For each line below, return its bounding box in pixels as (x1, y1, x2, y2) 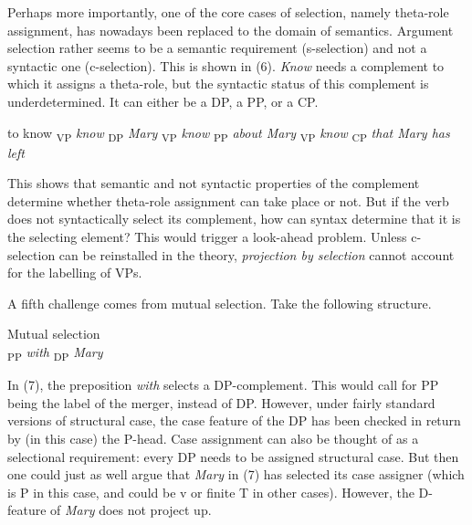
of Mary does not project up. (50, 500, 212, 520)
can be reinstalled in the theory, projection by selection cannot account (58, 245, 455, 264)
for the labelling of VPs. (7, 263, 142, 282)
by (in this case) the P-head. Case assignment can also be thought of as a (7, 428, 419, 447)
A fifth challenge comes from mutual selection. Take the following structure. (7, 293, 432, 312)
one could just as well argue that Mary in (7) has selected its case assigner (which (7, 465, 465, 484)
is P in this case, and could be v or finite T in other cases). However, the (7, 482, 414, 501)
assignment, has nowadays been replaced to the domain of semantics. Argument (7, 20, 454, 39)
